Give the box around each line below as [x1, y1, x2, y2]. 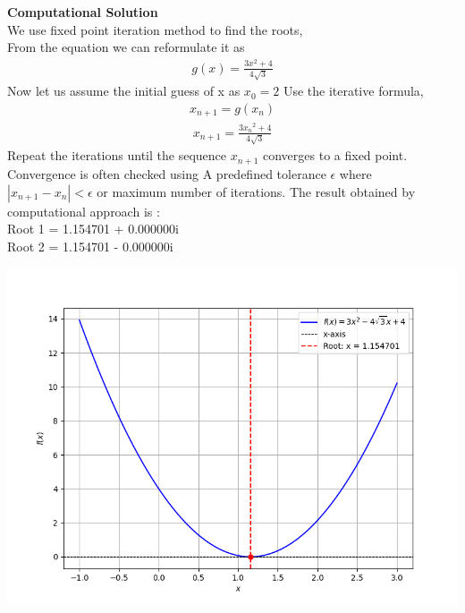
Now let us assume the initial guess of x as [7, 81, 241, 100]
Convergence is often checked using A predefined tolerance [7, 164, 326, 183]
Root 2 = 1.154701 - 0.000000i [7, 236, 173, 255]
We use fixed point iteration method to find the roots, [7, 20, 303, 38]
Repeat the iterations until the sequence [7, 146, 226, 165]
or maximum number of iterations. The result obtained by [97, 182, 416, 200]
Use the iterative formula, [283, 81, 424, 100]
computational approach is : [7, 201, 160, 220]
